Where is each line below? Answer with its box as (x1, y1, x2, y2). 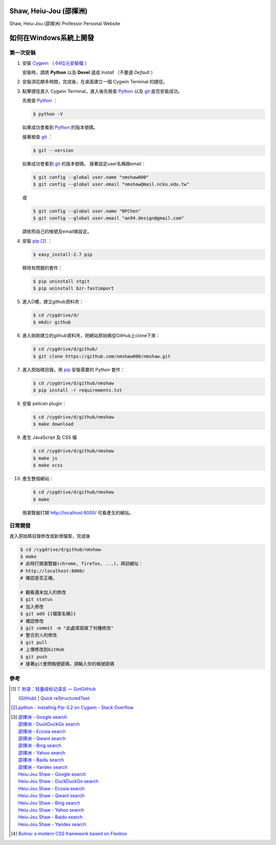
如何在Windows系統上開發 (9, 34, 94, 42)
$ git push (20, 654, 48, 660)
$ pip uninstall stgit (33, 278, 90, 284)
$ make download (33, 421, 74, 427)
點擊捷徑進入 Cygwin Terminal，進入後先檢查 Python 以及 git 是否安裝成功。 (22, 88, 183, 94)
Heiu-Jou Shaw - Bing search (18, 800, 80, 806)
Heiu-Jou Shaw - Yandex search (18, 821, 86, 827)
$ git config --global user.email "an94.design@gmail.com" (33, 215, 184, 221)
